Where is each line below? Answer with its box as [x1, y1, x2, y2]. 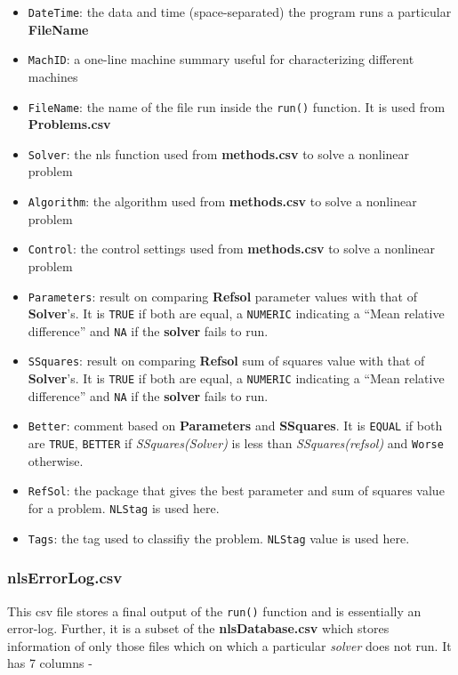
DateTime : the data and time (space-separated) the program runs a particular [28, 3, 452, 20]
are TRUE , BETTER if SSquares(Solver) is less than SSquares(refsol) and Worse [28, 434, 444, 453]
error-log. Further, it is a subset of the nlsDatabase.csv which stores [7, 619, 390, 638]
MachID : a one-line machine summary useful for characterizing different [28, 50, 414, 68]
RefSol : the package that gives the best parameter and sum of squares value [28, 481, 445, 500]
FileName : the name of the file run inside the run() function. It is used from [28, 97, 446, 116]
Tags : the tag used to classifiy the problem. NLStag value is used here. [28, 528, 410, 547]
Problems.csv [28, 115, 111, 133]
